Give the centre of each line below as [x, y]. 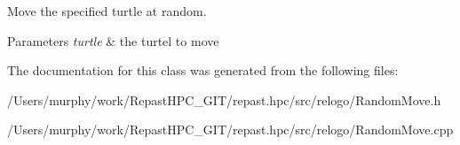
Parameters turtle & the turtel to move [113, 40]
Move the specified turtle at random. [107, 11]
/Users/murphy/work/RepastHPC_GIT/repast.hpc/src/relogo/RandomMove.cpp [230, 130]
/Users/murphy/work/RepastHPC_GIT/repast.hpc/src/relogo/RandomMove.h [224, 99]
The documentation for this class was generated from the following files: [203, 70]
